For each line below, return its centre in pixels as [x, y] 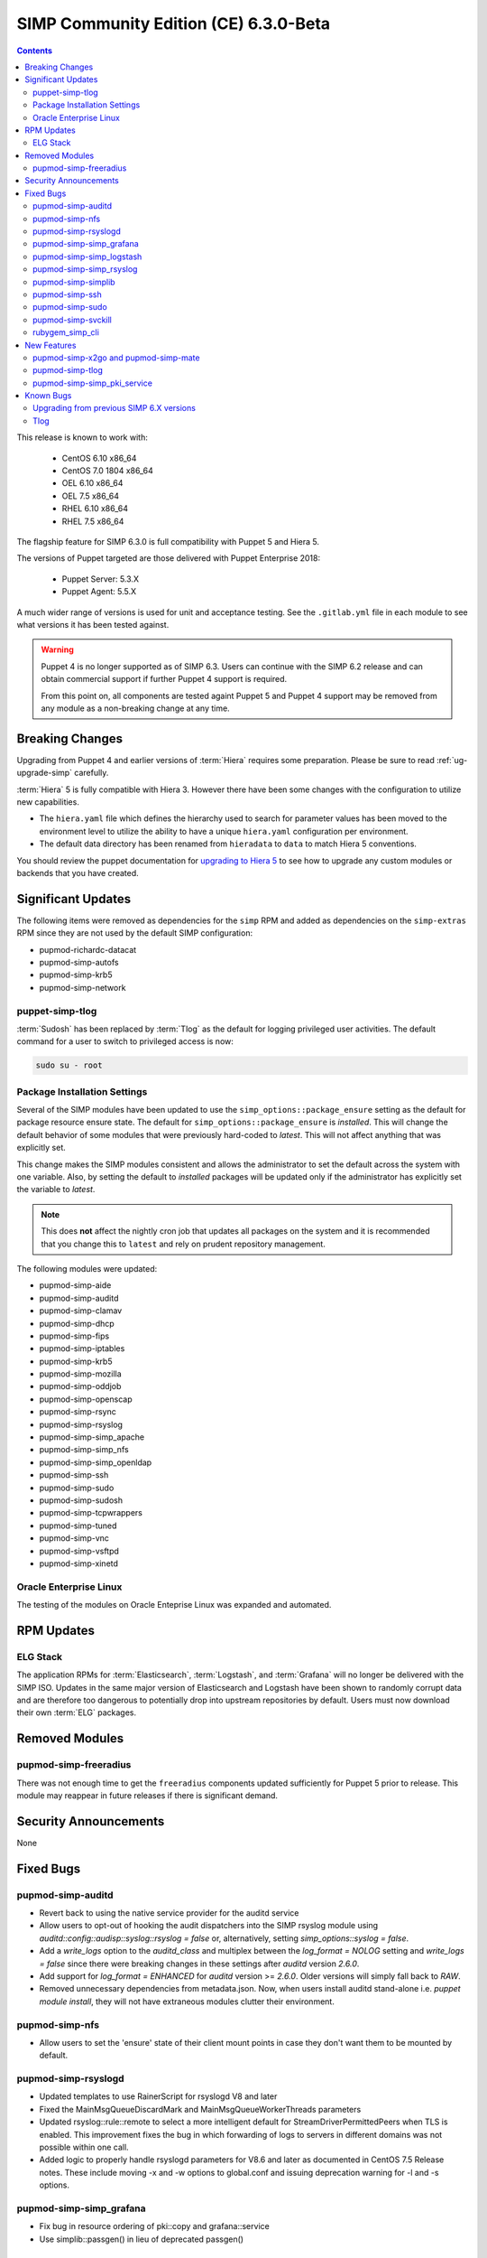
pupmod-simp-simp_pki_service [93, 383]
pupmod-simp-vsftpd [79, 1551]
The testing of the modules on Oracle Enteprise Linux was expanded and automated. [174, 1605]
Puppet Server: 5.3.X [101, 579]
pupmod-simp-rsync [78, 1412]
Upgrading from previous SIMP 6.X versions [114, 408]
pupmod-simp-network [83, 987]
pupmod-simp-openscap [86, 1399]
